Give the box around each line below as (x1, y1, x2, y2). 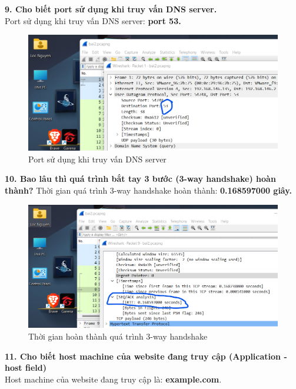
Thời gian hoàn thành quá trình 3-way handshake (28, 330, 208, 343)
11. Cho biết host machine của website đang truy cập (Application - (5, 350, 287, 362)
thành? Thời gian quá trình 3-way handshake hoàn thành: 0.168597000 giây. (5, 184, 292, 196)
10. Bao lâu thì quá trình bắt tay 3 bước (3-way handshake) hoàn (5, 172, 276, 185)
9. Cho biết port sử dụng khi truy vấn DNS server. (5, 3, 217, 15)
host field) (5, 361, 46, 374)
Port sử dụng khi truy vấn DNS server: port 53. (5, 14, 181, 26)
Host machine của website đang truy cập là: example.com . (5, 373, 222, 385)
